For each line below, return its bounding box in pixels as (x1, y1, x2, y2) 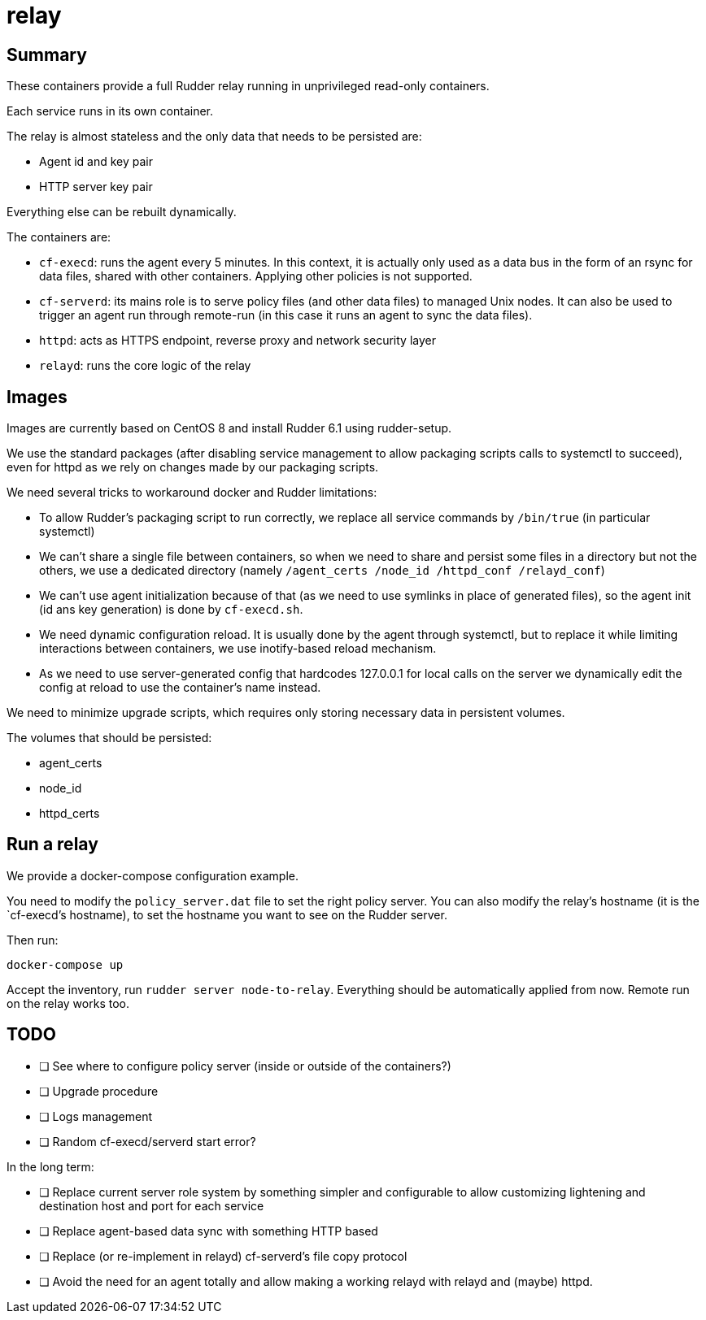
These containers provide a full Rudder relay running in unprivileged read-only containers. (7, 79, 490, 93)
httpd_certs (39, 806, 100, 821)
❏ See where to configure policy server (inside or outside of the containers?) (39, 1058, 451, 1073)
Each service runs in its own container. (7, 104, 214, 119)
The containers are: (7, 230, 111, 245)
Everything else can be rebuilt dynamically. (7, 205, 237, 219)
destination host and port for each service (39, 1198, 264, 1213)
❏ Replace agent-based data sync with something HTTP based (39, 1223, 378, 1238)
